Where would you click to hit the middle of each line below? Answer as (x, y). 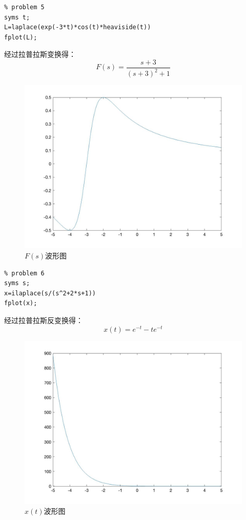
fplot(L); (21, 37)
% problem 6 (24, 273)
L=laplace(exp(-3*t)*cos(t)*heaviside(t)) (78, 27)
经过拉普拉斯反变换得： (44, 320)
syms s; (17, 283)
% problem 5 (24, 7)
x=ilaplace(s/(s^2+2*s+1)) (50, 293)
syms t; (17, 17)
